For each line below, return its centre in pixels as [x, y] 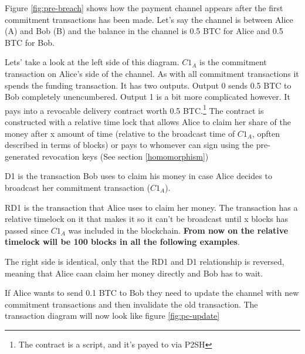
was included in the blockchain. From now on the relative [178, 230]
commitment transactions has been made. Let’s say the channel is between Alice [149, 19]
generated [22, 156]
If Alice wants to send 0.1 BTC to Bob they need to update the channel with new [152, 293]
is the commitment [233, 62]
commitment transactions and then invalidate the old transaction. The [131, 304]
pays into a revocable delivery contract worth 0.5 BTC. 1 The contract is [134, 109]
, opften [266, 133]
